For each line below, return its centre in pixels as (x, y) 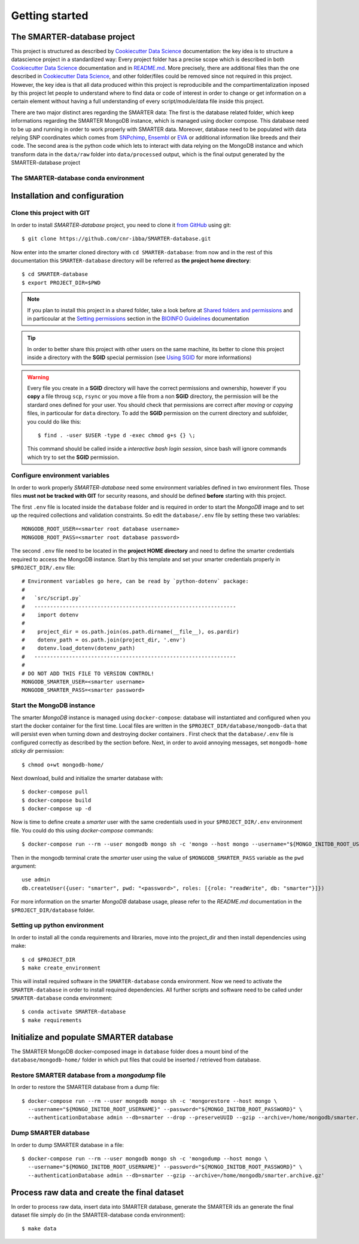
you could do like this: (54, 421)
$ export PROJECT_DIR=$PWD (61, 282)
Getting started (50, 16)
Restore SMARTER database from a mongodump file (89, 1075)
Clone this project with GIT (51, 213)
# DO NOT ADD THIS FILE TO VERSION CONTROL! (88, 673)
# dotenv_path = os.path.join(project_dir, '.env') (104, 640)
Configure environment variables (60, 476)
